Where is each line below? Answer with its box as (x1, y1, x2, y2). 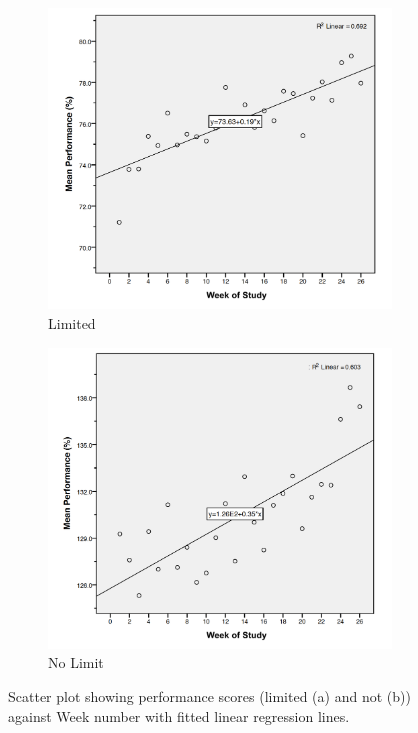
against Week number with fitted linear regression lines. (8, 705, 350, 726)
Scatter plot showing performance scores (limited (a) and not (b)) (8, 686, 411, 707)
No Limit (48, 652, 104, 673)
